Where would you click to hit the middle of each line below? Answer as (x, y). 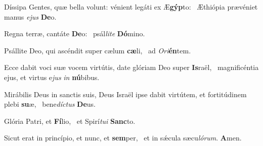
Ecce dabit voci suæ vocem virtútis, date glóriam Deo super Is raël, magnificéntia (131, 67)
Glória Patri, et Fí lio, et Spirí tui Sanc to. (70, 121)
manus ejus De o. (30, 16)
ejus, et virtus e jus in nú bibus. (52, 77)
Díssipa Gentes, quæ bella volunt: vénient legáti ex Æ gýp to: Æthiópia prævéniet (131, 7)
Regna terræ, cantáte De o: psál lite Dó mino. (75, 33)
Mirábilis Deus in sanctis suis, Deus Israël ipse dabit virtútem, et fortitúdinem (125, 94)
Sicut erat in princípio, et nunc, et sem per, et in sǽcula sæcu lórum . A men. (123, 138)
